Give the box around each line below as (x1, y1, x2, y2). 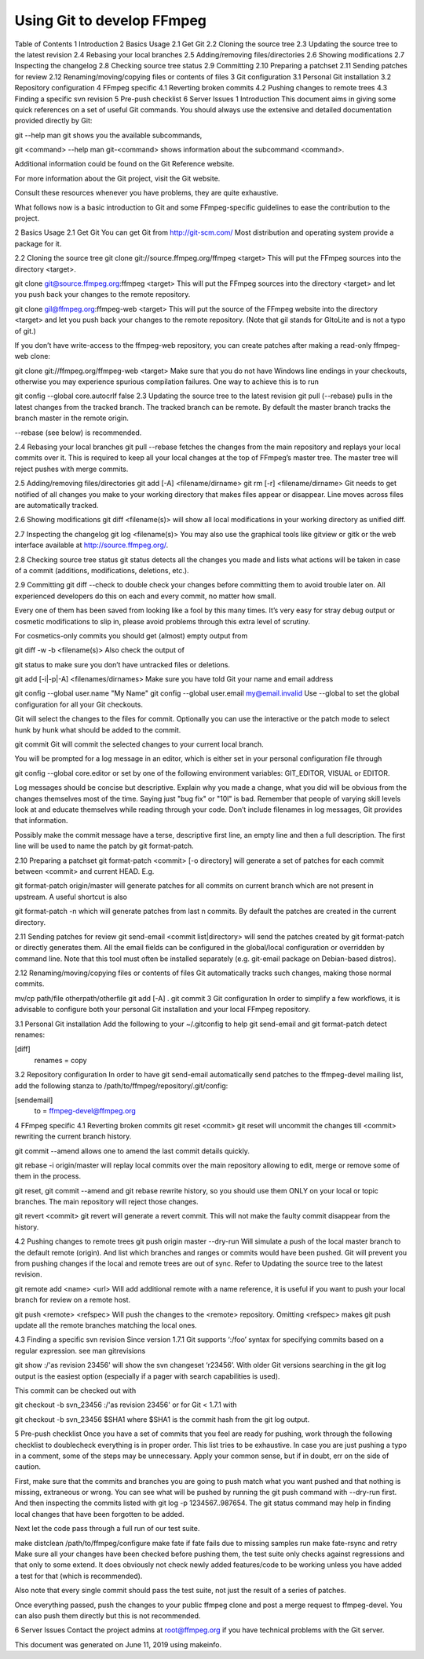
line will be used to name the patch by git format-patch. (14, 841, 194, 851)
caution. (14, 1462, 41, 1471)
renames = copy (34, 1055, 87, 1065)
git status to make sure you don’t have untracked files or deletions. (14, 660, 231, 669)
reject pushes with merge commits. (14, 464, 129, 473)
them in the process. (14, 1171, 82, 1181)
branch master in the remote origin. (14, 413, 129, 423)
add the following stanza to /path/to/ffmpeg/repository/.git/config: (14, 1080, 228, 1091)
